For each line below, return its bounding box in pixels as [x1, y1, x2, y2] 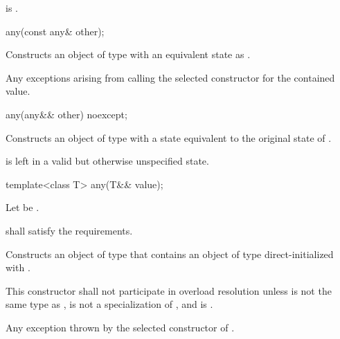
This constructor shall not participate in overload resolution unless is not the [6, 283, 332, 297]
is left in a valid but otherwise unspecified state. [6, 154, 209, 168]
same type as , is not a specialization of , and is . [6, 297, 213, 311]
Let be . [6, 200, 39, 214]
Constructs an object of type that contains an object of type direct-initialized [6, 246, 334, 261]
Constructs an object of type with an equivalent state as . [6, 47, 251, 62]
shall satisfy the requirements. [6, 223, 133, 237]
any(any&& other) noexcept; [6, 107, 127, 121]
